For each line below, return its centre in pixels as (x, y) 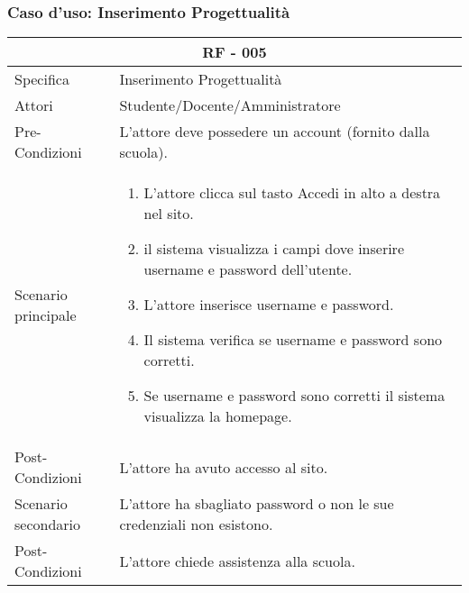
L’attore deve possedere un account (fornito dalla (275, 132)
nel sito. (169, 214)
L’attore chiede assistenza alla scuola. (237, 561)
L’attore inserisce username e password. (269, 305)
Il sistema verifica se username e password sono (293, 340)
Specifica (42, 79)
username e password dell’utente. (248, 269)
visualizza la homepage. (218, 416)
